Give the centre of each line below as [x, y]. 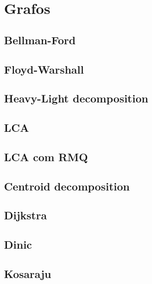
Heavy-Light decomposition [76, 98]
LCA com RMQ [46, 156]
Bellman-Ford [40, 40]
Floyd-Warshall [44, 69]
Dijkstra [25, 215]
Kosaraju [28, 274]
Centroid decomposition [67, 186]
